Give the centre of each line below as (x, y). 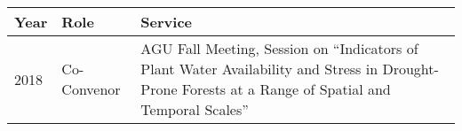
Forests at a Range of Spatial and (286, 89)
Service (167, 22)
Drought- (410, 69)
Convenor (91, 89)
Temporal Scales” (195, 109)
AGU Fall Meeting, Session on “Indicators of (279, 48)
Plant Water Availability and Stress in (259, 69)
